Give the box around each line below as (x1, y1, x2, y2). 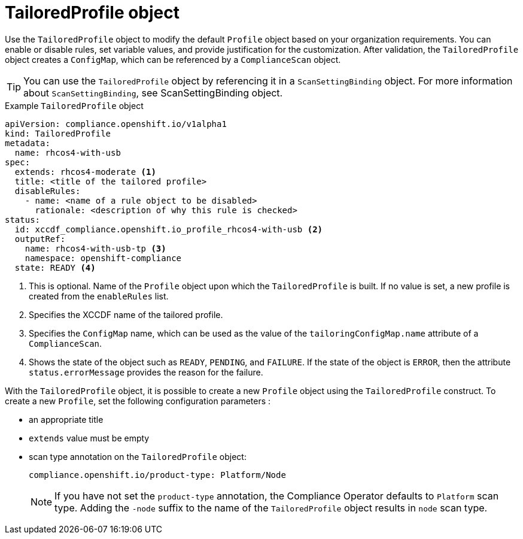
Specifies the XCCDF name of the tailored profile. (29, 309, 223, 320)
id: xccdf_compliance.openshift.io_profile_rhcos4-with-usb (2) (14, 224, 323, 234)
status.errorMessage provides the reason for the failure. (29, 367, 263, 377)
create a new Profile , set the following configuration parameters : (5, 395, 271, 406)
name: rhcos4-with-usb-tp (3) (25, 243, 166, 253)
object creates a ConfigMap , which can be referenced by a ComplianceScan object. (5, 54, 341, 65)
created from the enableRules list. (29, 290, 169, 301)
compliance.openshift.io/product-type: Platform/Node (29, 470, 286, 480)
